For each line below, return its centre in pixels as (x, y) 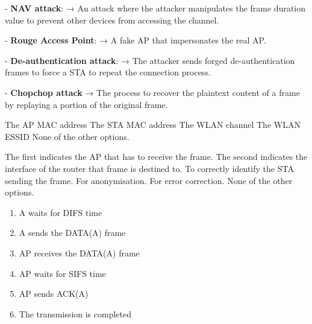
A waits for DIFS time (61, 212)
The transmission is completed (75, 313)
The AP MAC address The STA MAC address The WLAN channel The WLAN (153, 125)
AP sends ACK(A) (54, 294)
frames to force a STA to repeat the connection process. (108, 72)
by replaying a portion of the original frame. (86, 104)
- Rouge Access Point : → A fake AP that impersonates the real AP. (136, 40)
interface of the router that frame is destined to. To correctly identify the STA (149, 168)
